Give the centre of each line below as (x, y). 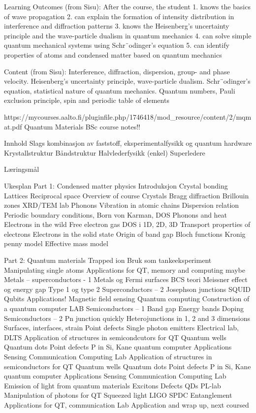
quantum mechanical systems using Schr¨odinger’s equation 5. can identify (117, 45)
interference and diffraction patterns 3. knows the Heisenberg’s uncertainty (117, 26)
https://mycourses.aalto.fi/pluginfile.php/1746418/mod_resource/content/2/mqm (128, 116)
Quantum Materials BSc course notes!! (82, 126)
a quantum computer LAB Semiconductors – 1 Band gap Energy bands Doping (124, 308)
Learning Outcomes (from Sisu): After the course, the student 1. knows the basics (127, 6)
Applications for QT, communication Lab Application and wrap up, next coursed (127, 404)
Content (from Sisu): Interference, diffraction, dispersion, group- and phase (117, 71)
